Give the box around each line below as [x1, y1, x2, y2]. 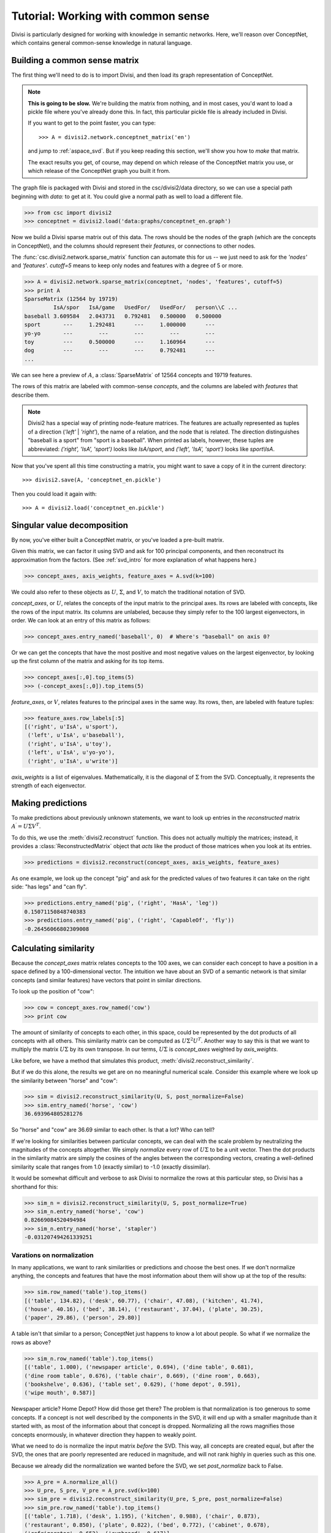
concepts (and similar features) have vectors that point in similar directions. [11, 976, 202, 984]
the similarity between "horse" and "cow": [11, 1077, 118, 1084]
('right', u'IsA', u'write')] [28, 757, 119, 765]
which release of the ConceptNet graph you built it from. [28, 167, 171, 174]
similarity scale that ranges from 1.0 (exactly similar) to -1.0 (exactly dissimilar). [11, 1163, 211, 1171]
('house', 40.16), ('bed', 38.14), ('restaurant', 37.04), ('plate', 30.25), [24, 1306, 264, 1313]
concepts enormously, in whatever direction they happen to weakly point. [11, 1431, 197, 1438]
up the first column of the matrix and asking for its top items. [11, 657, 164, 665]
